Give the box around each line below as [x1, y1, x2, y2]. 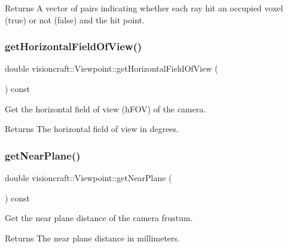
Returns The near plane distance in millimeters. [5, 231, 180, 244]
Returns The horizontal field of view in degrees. [5, 123, 179, 135]
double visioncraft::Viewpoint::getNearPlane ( [5, 172, 172, 183]
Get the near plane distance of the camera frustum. [5, 212, 193, 224]
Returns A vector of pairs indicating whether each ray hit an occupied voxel [5, 2, 283, 14]
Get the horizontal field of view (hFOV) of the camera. [5, 102, 206, 115]
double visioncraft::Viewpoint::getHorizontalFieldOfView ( [5, 62, 218, 75]
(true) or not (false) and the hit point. [5, 13, 145, 26]
